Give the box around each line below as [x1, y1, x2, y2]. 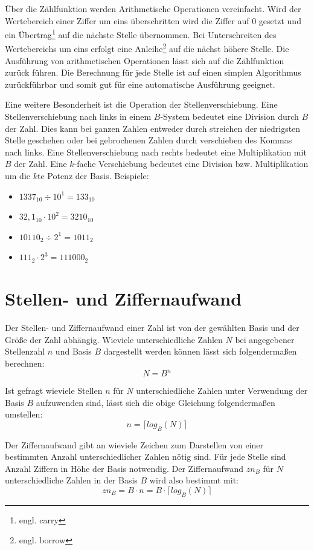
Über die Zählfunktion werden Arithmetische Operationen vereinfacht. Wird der [5, 2, 301, 15]
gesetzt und [258, 14, 301, 27]
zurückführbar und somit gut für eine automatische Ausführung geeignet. [5, 77, 275, 90]
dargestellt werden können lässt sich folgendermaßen [103, 345, 297, 358]
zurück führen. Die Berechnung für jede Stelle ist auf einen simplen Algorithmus [5, 66, 301, 79]
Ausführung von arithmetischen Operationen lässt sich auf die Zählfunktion [5, 54, 284, 67]
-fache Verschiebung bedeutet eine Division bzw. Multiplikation [74, 157, 309, 170]
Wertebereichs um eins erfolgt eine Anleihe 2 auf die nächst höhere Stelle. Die [5, 41, 289, 55]
